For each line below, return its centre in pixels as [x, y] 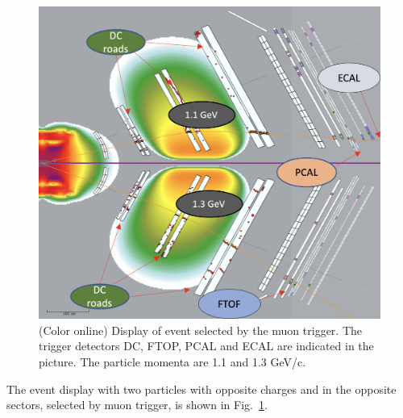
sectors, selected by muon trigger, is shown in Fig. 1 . [137, 405]
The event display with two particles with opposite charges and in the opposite [201, 389]
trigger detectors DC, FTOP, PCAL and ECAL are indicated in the [206, 346]
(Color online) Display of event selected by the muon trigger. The [201, 330]
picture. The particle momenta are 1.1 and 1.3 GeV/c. [172, 361]
